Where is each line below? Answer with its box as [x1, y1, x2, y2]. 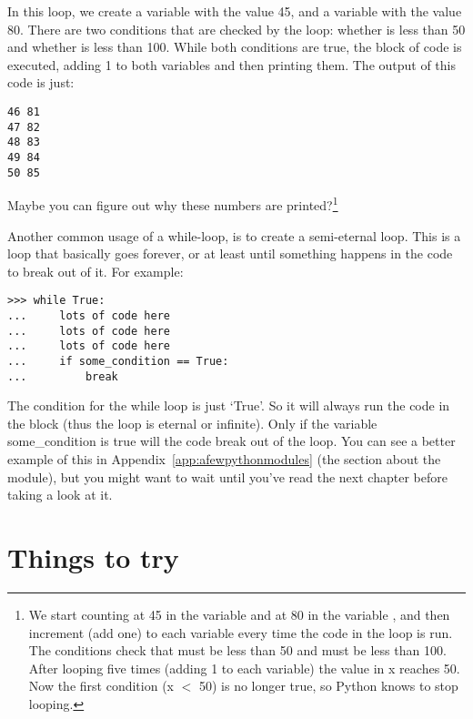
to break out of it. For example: [7, 261, 184, 280]
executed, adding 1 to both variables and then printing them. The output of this [7, 55, 457, 74]
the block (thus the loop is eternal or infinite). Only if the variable [7, 413, 377, 432]
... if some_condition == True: [7, 354, 229, 368]
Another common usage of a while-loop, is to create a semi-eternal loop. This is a [7, 226, 461, 245]
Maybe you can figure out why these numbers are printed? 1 [7, 193, 338, 214]
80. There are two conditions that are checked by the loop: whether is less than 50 [7, 19, 466, 38]
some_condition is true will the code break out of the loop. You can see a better [7, 431, 456, 451]
